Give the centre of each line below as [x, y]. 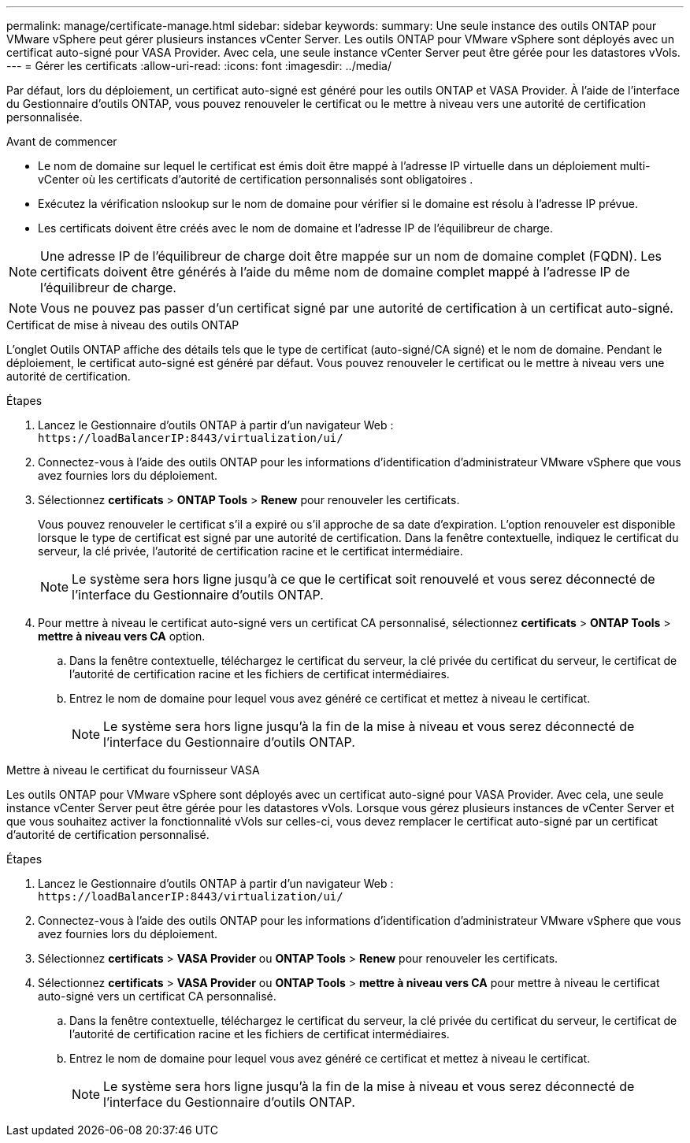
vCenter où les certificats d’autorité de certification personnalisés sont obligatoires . [256, 179]
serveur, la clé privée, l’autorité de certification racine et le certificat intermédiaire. [250, 551]
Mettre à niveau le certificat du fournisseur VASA [133, 770]
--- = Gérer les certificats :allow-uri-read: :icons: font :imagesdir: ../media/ [199, 66]
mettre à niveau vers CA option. [122, 636]
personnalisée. [45, 117]
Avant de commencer [62, 141]
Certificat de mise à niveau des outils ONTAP [123, 325]
